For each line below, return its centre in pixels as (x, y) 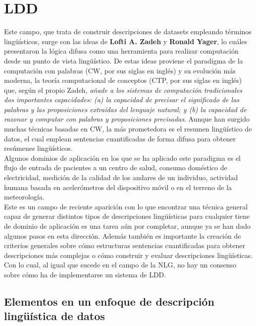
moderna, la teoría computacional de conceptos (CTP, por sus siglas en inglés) (123, 80)
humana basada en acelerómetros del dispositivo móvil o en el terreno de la (118, 187)
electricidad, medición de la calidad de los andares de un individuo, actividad (121, 177)
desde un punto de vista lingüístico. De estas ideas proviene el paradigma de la (124, 60)
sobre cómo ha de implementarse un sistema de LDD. (85, 274)
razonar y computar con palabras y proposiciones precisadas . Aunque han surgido (127, 119)
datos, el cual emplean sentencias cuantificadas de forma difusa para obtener (120, 138)
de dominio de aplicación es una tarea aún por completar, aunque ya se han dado (128, 226)
